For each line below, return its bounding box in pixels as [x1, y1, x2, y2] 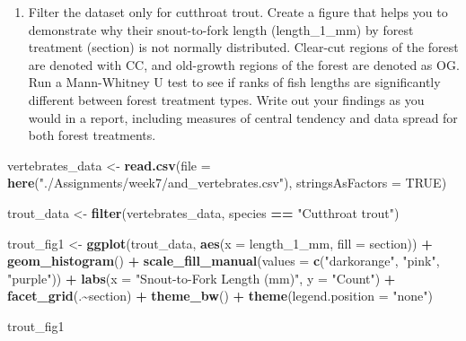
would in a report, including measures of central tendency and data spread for [28, 108, 458, 127]
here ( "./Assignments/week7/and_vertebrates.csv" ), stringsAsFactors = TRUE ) [7, 173, 447, 192]
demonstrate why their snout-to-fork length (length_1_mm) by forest [28, 20, 414, 39]
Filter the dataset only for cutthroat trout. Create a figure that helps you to [28, 3, 448, 21]
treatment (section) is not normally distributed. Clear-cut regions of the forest [28, 38, 459, 57]
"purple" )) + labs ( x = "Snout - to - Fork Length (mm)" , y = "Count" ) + [7, 268, 396, 287]
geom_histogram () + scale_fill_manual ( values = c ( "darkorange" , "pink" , [7, 251, 440, 270]
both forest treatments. [28, 126, 156, 144]
